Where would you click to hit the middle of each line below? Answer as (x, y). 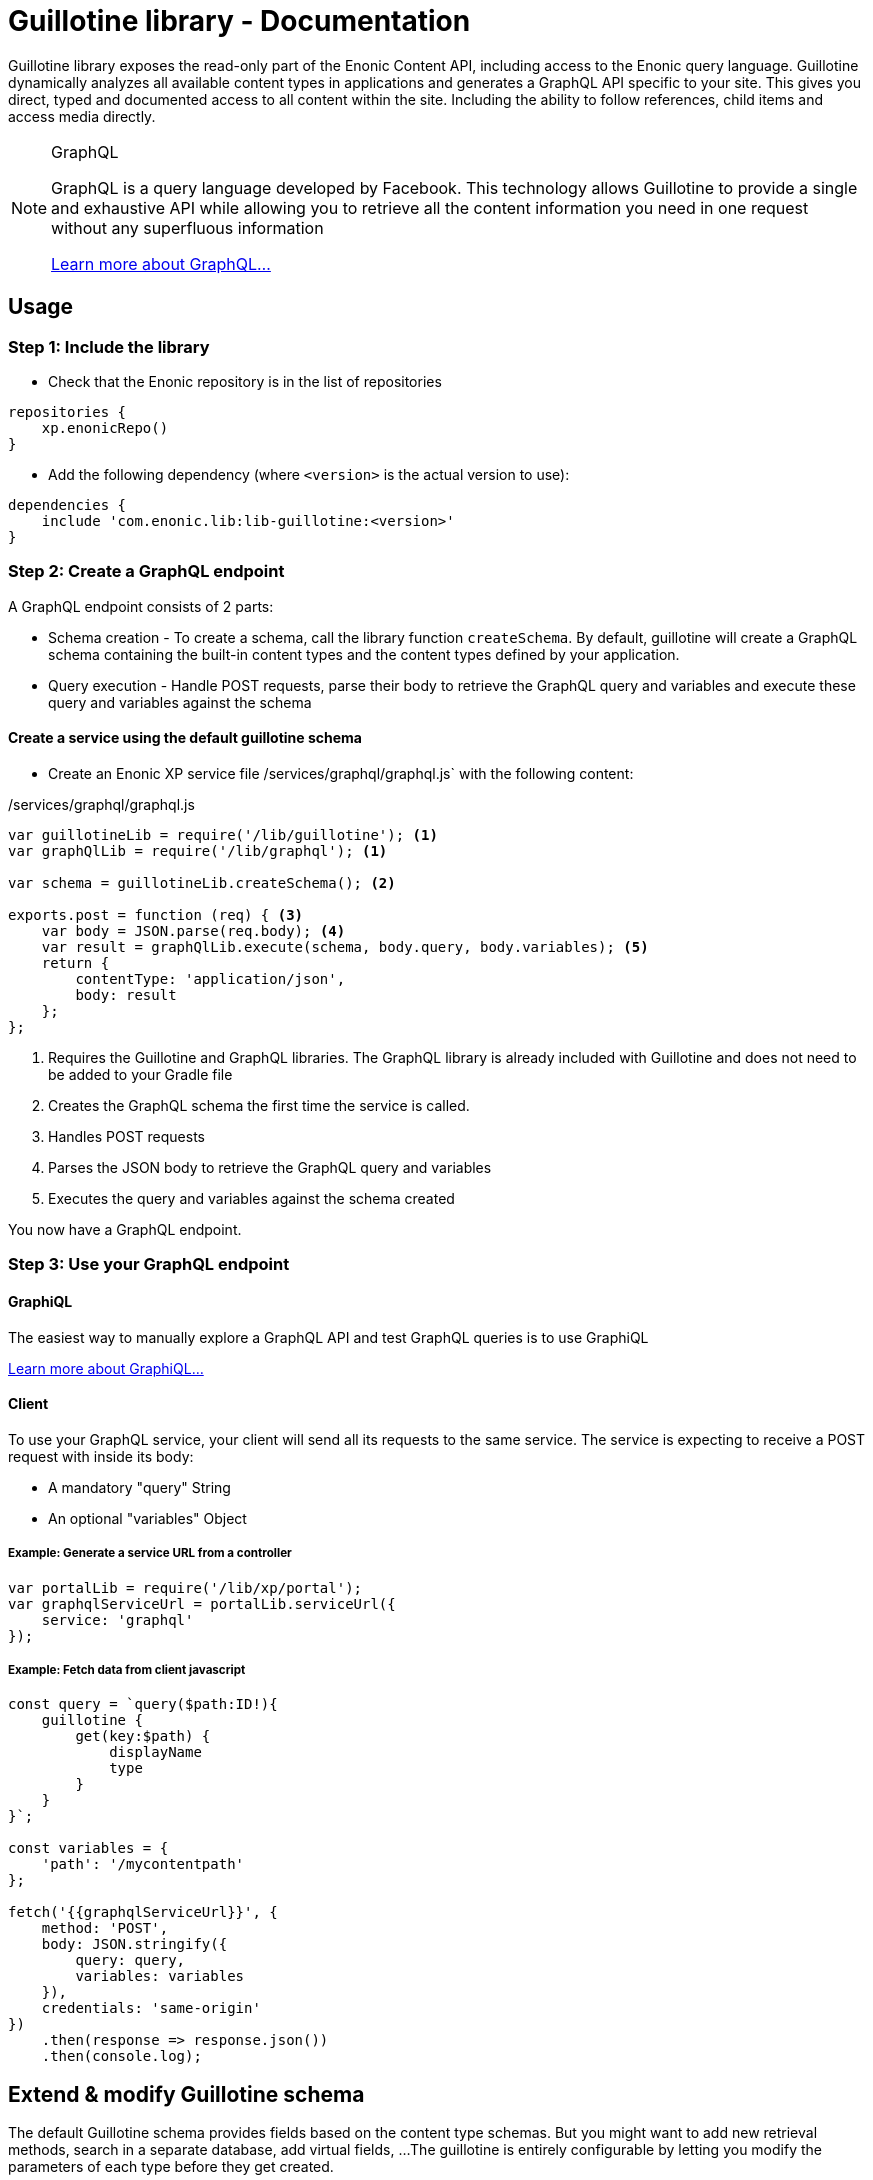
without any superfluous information (187, 227)
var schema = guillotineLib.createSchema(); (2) (202, 882)
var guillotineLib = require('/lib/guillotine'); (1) (223, 834)
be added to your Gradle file (140, 1074)
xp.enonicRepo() (105, 427)
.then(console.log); (121, 2056)
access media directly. (82, 116)
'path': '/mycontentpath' (143, 1864)
